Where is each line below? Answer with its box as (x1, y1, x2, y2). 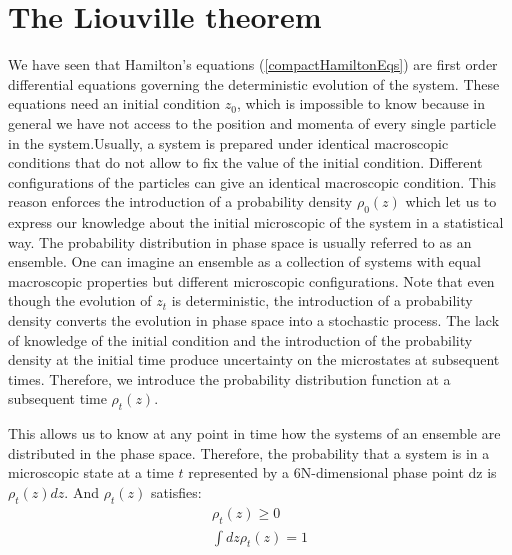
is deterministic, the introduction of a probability (171, 290, 473, 311)
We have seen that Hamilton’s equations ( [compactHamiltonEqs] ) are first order (8, 54, 498, 75)
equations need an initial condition (8, 93, 221, 114)
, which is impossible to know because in (236, 93, 485, 114)
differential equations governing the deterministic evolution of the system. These (8, 73, 500, 94)
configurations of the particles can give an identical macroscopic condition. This (8, 171, 497, 192)
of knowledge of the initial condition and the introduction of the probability (8, 329, 473, 350)
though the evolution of (8, 290, 152, 311)
